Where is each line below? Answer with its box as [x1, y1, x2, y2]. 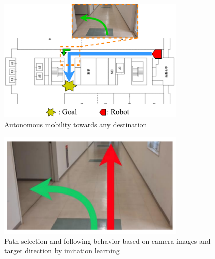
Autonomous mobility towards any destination [4, 119, 147, 129]
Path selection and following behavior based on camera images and [4, 235, 211, 246]
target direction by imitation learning [4, 245, 120, 256]
